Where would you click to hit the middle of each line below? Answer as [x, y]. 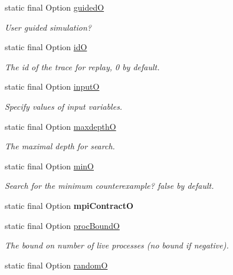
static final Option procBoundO [62, 225]
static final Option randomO [56, 265]
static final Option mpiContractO [69, 205]
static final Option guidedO [55, 7]
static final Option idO [46, 47]
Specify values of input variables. [64, 106]
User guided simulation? [48, 27]
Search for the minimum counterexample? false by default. [109, 186]
